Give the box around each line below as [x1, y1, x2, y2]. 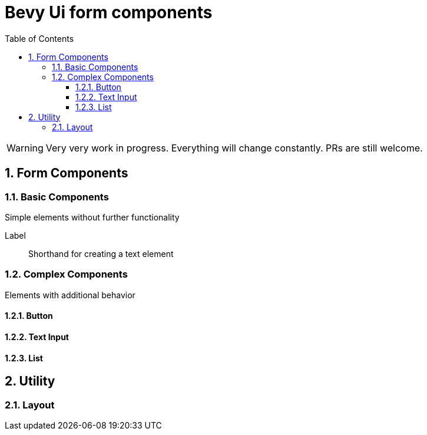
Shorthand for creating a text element [28, 248, 174, 259]
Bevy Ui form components [5, 2, 213, 22]
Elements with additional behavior [5, 289, 135, 300]
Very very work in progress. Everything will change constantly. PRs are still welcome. [45, 141, 423, 154]
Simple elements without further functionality [5, 212, 180, 222]
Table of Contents [5, 33, 74, 44]
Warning [6, 141, 44, 154]
